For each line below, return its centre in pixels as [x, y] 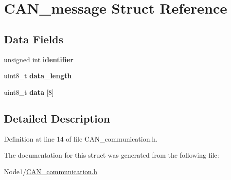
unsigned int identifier [39, 59]
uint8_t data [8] [29, 92]
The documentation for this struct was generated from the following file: [112, 155]
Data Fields [34, 39]
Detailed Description [57, 118]
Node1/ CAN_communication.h [51, 171]
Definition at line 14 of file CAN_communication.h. [81, 138]
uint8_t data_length [38, 76]
